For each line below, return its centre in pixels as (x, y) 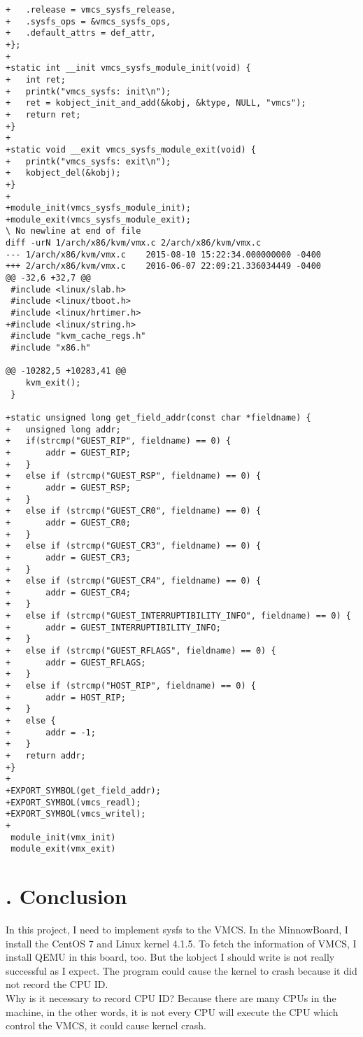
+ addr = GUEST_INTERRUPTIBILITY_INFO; (113, 627)
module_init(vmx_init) (63, 837)
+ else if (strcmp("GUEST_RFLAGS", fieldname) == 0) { (141, 651)
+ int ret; (36, 79)
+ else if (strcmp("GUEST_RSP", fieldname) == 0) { (134, 476)
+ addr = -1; (51, 732)
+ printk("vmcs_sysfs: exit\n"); (88, 161)
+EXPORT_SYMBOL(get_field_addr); (83, 790)
